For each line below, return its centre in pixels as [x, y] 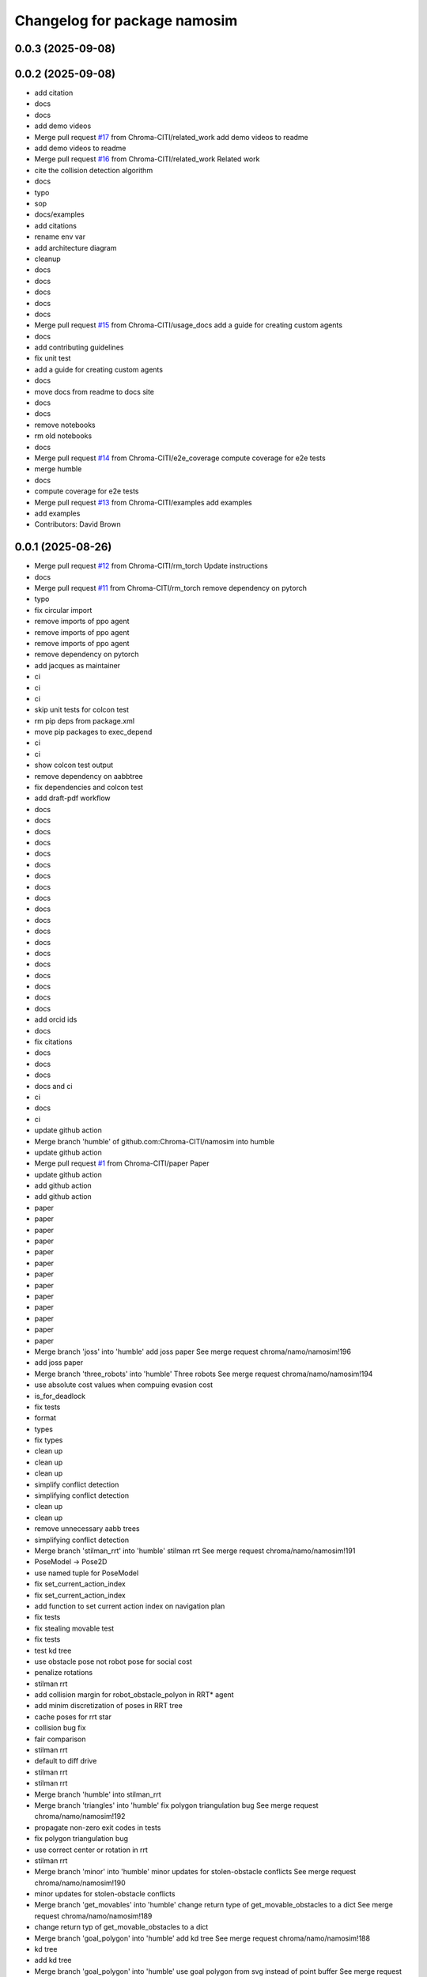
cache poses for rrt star [73, 1717]
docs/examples [59, 214]
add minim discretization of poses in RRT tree [109, 1706]
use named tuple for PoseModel [87, 1573]
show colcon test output [74, 765]
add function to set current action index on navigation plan [130, 1606]
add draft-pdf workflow [72, 798]
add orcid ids [56, 1019]
